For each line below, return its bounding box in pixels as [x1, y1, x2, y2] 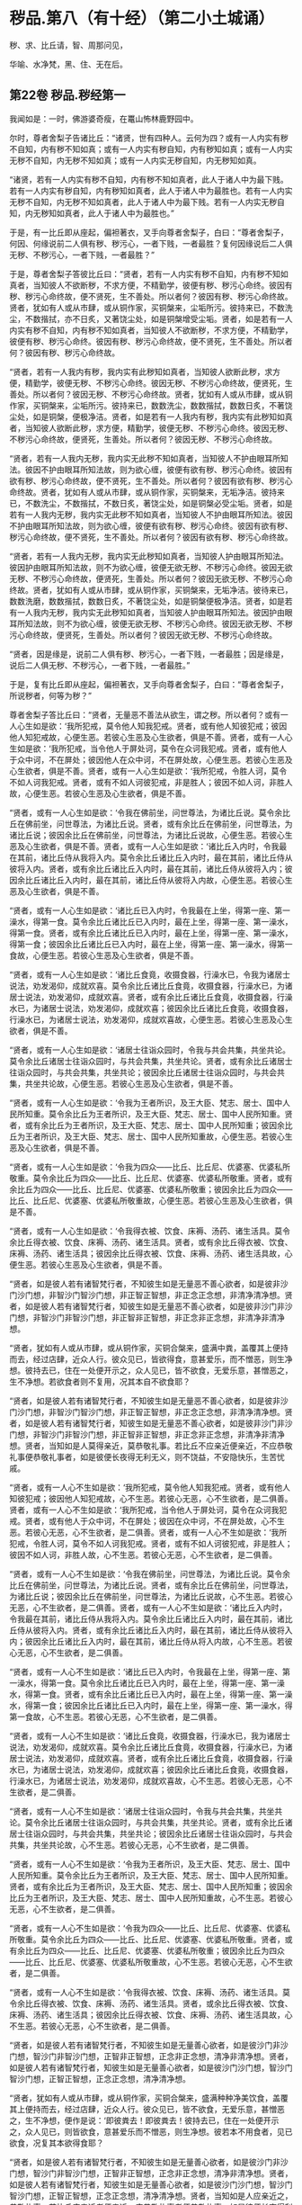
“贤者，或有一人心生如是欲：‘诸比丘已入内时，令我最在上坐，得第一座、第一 [9, 905, 290, 916]
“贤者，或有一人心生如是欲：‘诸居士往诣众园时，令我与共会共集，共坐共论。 [9, 1044, 290, 1055]
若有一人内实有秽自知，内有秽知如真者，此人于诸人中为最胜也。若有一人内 [9, 185, 285, 196]
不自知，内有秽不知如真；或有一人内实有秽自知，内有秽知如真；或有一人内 [9, 143, 285, 154]
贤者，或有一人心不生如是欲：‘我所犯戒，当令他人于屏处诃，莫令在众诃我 [9, 1504, 280, 1515]
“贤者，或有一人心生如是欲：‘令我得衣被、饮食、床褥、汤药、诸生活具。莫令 [9, 1225, 290, 1236]
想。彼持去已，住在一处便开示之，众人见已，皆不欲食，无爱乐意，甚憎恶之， [9, 1365, 293, 1376]
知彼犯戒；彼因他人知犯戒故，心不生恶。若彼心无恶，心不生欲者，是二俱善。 [9, 1492, 293, 1503]
